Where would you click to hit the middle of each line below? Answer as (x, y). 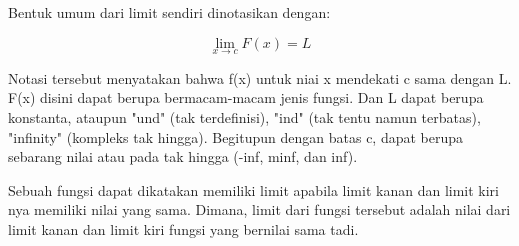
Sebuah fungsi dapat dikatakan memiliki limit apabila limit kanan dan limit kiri (253, 189)
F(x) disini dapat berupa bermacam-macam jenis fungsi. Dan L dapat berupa (246, 97)
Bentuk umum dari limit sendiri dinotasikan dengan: (169, 12)
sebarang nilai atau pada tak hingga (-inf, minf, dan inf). (183, 156)
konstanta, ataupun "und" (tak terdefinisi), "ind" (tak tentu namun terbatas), (244, 117)
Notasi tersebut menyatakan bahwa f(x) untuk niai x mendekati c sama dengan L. (260, 77)
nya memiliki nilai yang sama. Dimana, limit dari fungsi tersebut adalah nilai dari (259, 209)
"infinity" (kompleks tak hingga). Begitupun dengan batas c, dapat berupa (236, 136)
